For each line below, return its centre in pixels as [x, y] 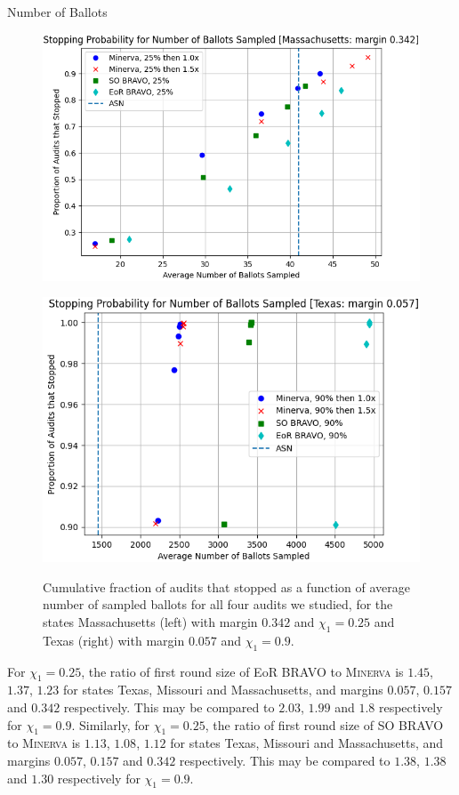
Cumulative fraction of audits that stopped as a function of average [226, 586]
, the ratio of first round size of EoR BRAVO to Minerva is [242, 671]
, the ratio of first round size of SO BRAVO [324, 724]
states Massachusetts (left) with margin [150, 621]
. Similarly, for [111, 724]
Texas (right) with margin [114, 640]
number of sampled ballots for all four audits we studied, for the [218, 604]
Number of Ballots [57, 12]
